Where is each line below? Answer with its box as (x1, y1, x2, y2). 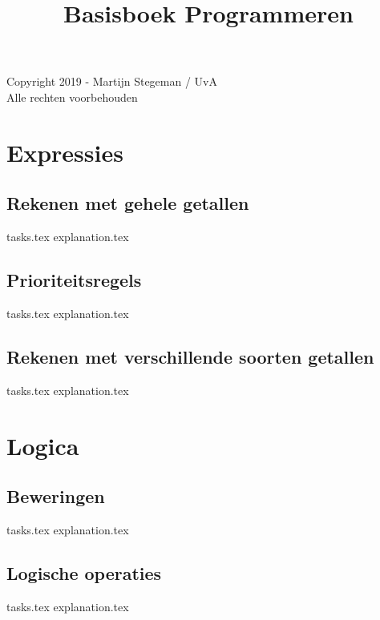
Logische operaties (6, 560, 162, 585)
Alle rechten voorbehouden (6, 88, 138, 105)
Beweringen (6, 484, 105, 509)
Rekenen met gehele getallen (6, 191, 249, 215)
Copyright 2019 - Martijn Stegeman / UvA (6, 73, 217, 90)
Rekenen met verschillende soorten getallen (6, 344, 374, 368)
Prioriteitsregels (6, 268, 142, 292)
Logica (6, 429, 79, 461)
